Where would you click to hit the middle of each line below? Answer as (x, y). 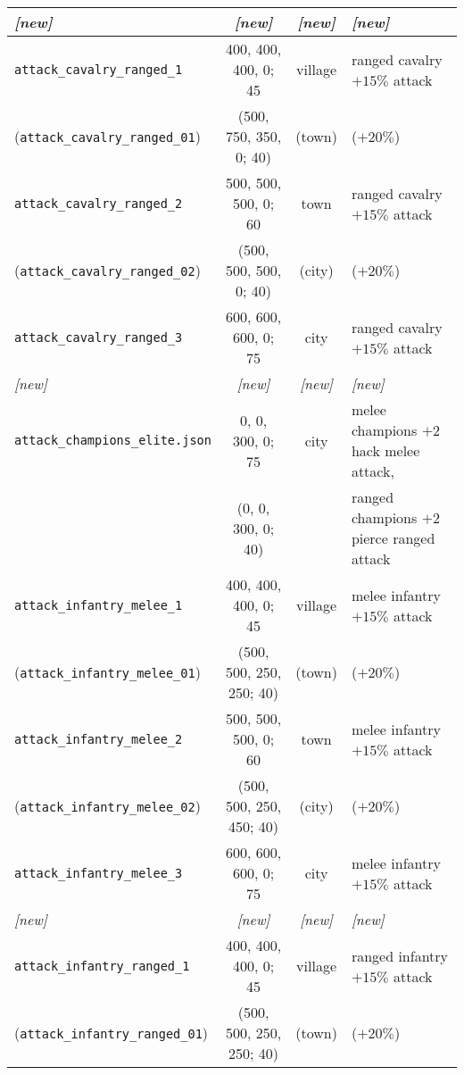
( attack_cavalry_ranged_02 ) (108, 270)
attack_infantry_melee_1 (99, 605)
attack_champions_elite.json (113, 440)
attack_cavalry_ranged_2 (99, 203)
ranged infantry (400, 955)
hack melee (385, 450)
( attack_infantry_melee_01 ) (108, 672)
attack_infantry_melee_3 (99, 873)
